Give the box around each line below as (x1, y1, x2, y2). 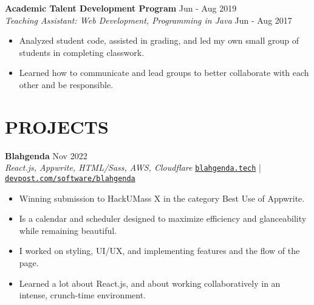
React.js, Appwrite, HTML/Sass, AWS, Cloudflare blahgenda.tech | (5, 161, 261, 174)
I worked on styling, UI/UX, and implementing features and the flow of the (19, 244, 300, 257)
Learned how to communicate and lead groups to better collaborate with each (19, 66, 309, 79)
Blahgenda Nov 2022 (5, 149, 87, 162)
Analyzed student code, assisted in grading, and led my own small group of (19, 34, 299, 47)
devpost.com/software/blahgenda (5, 174, 135, 183)
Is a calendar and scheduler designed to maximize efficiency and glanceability (19, 212, 307, 225)
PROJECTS (5, 114, 109, 139)
